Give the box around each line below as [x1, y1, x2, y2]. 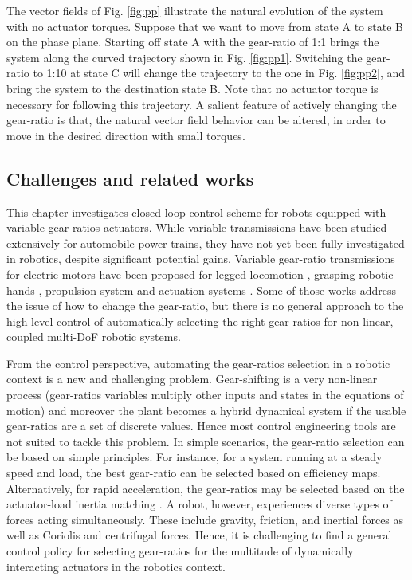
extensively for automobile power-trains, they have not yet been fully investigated [6, 234, 405, 251]
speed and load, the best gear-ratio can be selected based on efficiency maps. [6, 464, 381, 481]
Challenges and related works [6, 166, 254, 190]
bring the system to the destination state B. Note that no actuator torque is [6, 80, 379, 96]
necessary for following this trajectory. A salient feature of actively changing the [6, 96, 397, 112]
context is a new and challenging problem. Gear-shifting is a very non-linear [6, 370, 378, 387]
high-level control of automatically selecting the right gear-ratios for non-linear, [6, 312, 394, 329]
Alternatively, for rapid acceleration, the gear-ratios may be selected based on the [6, 480, 405, 496]
